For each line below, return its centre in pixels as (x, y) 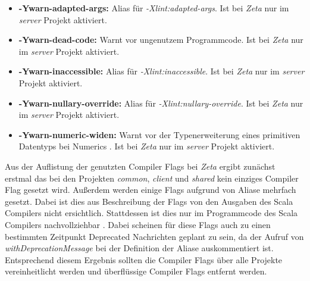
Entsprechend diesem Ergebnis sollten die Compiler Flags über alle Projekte (144, 259)
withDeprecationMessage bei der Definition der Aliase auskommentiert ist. (139, 248)
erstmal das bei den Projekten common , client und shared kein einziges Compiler (152, 178)
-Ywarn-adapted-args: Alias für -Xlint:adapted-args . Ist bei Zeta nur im (154, 8)
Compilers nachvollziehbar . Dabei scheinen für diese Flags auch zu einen (138, 224)
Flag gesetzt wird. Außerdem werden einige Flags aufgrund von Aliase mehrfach (151, 190)
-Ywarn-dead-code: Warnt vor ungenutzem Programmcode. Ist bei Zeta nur (161, 40)
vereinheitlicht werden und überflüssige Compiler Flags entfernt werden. (136, 271)
